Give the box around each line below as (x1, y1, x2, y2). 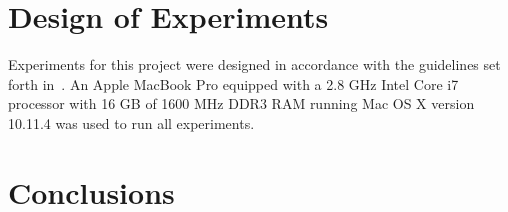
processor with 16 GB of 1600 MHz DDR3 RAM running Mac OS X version (8, 93, 475, 114)
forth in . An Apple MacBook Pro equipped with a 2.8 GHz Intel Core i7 (8, 73, 459, 94)
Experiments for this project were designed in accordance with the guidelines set (8, 54, 501, 75)
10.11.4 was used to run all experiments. (8, 112, 255, 133)
